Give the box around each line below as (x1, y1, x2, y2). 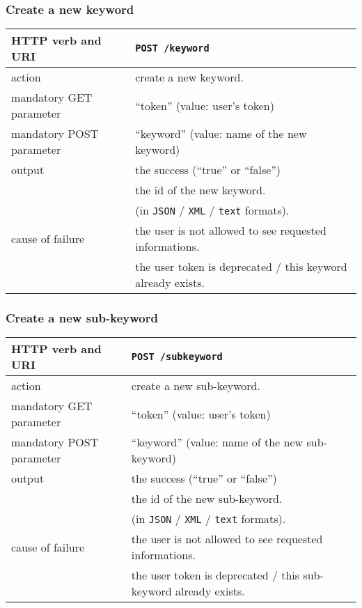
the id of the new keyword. (135, 182, 266, 198)
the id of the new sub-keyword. (131, 490, 283, 507)
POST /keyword (135, 42, 210, 54)
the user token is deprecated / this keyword (135, 258, 347, 275)
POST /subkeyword (131, 351, 223, 363)
